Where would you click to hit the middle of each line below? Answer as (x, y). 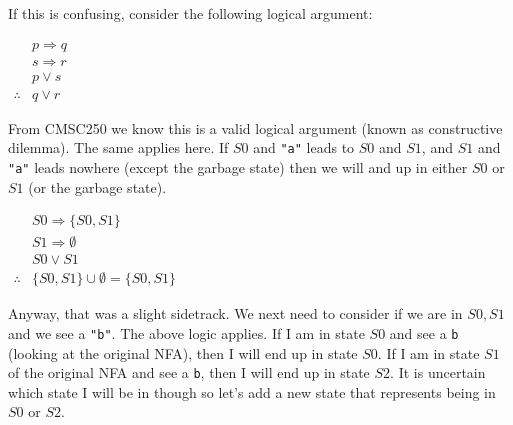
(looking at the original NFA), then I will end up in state (183, 352)
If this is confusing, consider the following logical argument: (190, 13)
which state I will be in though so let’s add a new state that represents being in (252, 391)
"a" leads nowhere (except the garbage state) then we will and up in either (238, 166)
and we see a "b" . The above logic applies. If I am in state (186, 332)
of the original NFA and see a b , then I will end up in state (189, 372)
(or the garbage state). (97, 186)
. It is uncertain (438, 372)
